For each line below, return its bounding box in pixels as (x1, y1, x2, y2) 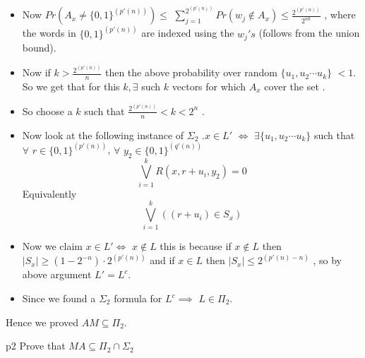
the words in (22, 25, 76, 40)
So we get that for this (22, 78, 120, 93)
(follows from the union (258, 25, 360, 40)
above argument (22, 267, 92, 282)
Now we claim (22, 239, 83, 253)
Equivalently (22, 186, 77, 201)
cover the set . (264, 78, 325, 93)
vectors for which (172, 78, 246, 93)
